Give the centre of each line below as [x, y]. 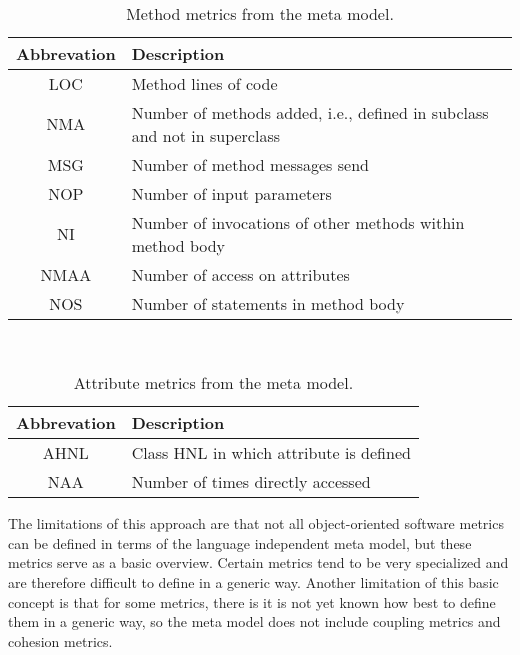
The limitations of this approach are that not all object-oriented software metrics [256, 523]
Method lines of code [204, 83]
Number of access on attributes [240, 274]
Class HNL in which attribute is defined [271, 453]
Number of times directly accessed [251, 482]
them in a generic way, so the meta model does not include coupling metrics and [254, 621]
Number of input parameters [231, 193]
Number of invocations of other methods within [298, 222]
